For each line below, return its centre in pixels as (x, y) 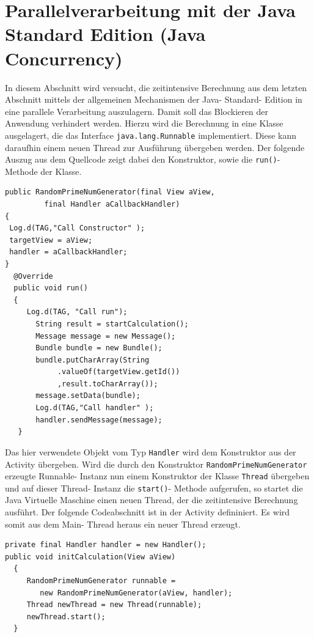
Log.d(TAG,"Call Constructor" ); (77, 228)
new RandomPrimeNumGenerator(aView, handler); (136, 593)
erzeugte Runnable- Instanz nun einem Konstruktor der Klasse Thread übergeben (157, 476)
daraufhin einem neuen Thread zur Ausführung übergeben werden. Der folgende (155, 147)
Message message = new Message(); (106, 336)
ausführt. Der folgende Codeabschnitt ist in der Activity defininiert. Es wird (148, 512)
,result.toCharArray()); (108, 384)
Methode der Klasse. (43, 171)
